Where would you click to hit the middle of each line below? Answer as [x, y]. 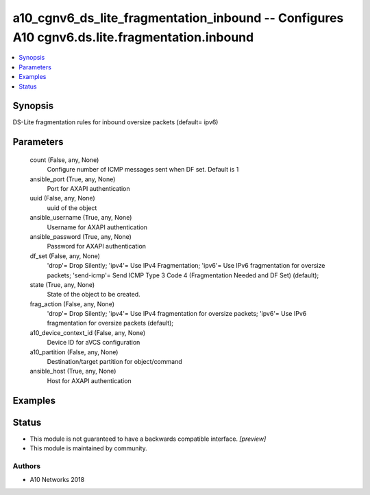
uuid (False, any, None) [62, 198]
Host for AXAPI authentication [89, 380]
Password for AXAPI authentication [97, 246]
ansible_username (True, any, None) [81, 218]
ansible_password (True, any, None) [81, 236]
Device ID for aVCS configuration [94, 343]
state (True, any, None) [62, 284]
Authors [27, 465]
